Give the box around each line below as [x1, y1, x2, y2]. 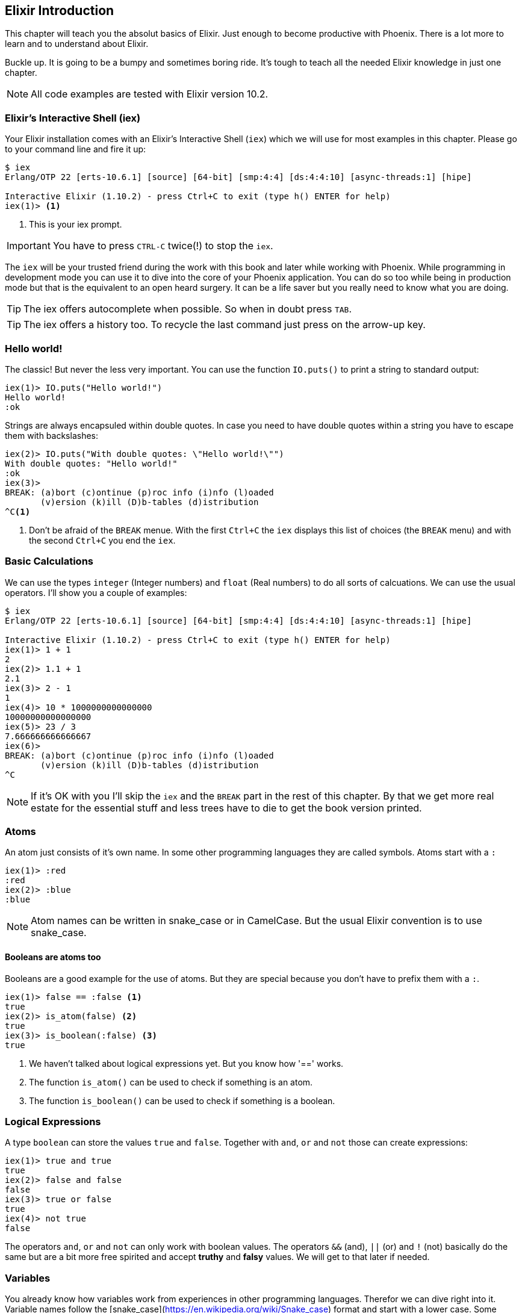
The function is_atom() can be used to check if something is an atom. [29, 1076, 313, 1087]
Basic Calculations [5, 555, 93, 568]
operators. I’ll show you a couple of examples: [5, 587, 187, 598]
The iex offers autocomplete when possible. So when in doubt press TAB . [23, 303, 352, 315]
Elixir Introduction [5, 3, 114, 18]
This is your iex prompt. [29, 219, 122, 230]
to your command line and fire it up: [5, 144, 146, 155]
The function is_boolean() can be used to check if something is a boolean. [29, 1095, 335, 1106]
